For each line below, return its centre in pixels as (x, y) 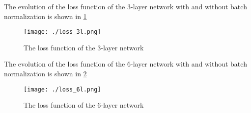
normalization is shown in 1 (45, 16)
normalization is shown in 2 (45, 74)
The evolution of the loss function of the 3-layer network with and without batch (125, 6)
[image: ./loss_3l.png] (62, 32)
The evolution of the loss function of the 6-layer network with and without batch (125, 64)
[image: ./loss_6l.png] (62, 89)
